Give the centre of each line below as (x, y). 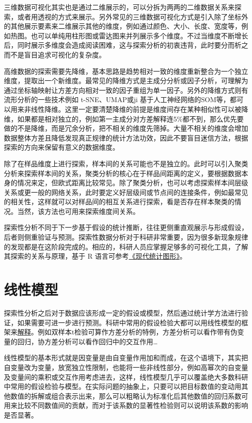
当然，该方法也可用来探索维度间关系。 (78, 211)
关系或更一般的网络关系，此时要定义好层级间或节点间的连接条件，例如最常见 (126, 192)
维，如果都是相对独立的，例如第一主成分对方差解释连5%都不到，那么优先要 (124, 118)
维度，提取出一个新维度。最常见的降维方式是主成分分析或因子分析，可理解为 (126, 80)
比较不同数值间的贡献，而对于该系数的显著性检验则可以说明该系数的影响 (133, 405)
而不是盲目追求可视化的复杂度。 (55, 54)
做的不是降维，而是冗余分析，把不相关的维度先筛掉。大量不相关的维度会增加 (126, 128)
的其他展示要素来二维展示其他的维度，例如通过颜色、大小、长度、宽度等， (123, 26)
